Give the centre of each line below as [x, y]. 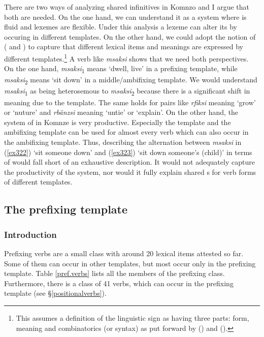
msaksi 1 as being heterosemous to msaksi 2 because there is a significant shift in [127, 91]
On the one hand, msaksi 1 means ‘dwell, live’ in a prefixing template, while [121, 69]
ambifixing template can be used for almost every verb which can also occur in [126, 132]
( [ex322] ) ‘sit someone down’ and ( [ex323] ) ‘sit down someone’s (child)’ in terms [128, 152]
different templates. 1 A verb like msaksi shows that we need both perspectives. [126, 57]
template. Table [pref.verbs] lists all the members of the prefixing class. [114, 273]
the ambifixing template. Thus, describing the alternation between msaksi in [123, 142]
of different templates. [38, 182]
